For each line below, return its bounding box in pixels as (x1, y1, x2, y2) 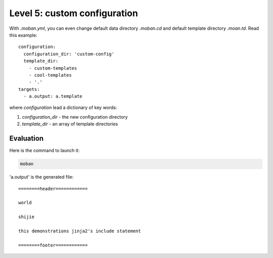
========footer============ (18, 242, 88, 248)
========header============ (18, 186, 88, 191)
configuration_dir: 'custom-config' (23, 51, 115, 57)
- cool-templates (28, 72, 72, 78)
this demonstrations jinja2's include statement (18, 228, 141, 234)
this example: (9, 32, 37, 38)
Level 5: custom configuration (9, 8, 139, 19)
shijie (18, 214, 35, 220)
